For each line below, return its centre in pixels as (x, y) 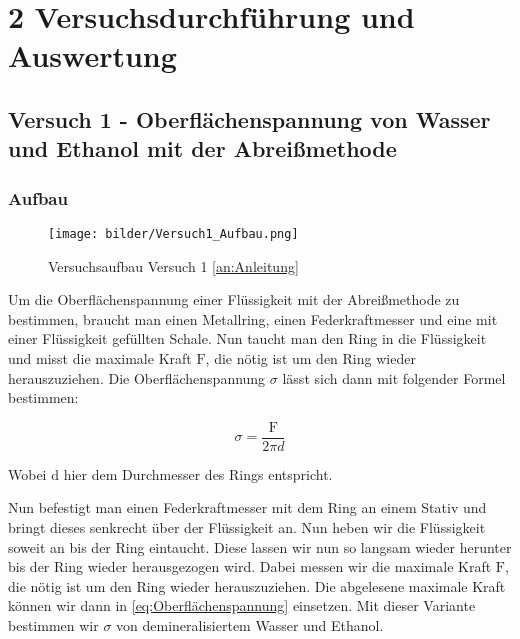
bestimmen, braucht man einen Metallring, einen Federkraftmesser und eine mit (253, 318)
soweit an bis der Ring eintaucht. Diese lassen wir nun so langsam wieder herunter (260, 546)
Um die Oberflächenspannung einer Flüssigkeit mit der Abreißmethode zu (234, 299)
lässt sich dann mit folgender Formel (394, 377)
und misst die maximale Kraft (100, 357)
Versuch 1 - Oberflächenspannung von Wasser (249, 118)
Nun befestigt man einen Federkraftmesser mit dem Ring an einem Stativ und (247, 507)
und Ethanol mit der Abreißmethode (202, 148)
